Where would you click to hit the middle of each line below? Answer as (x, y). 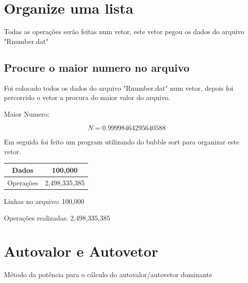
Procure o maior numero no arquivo (97, 67)
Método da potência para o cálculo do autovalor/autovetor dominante (108, 274)
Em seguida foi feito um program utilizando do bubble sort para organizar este (122, 142)
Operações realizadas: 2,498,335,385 (57, 217)
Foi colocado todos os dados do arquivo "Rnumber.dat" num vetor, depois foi (119, 88)
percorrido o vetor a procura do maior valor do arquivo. (87, 97)
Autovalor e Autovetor (81, 251)
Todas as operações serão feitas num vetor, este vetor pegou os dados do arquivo (124, 31)
